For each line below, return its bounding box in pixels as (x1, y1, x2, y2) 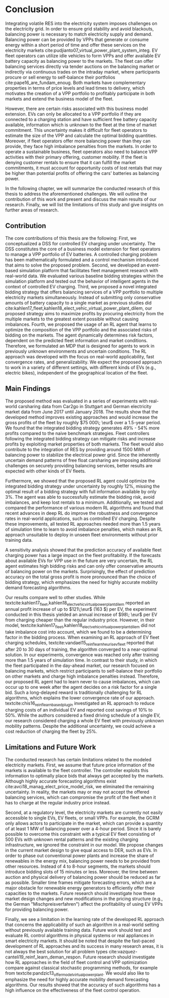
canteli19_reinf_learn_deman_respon (5, 954, 81, 960)
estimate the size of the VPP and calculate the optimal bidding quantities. (5, 132, 157, 138)
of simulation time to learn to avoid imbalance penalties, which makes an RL (5, 526, 163, 532)
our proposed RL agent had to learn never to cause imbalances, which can (5, 678, 160, 685)
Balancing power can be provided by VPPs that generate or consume (5, 36, 149, 43)
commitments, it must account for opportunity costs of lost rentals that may (5, 165, 162, 171)
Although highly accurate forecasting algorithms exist (5, 778, 117, 784)
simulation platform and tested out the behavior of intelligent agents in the (5, 278, 159, 284)
